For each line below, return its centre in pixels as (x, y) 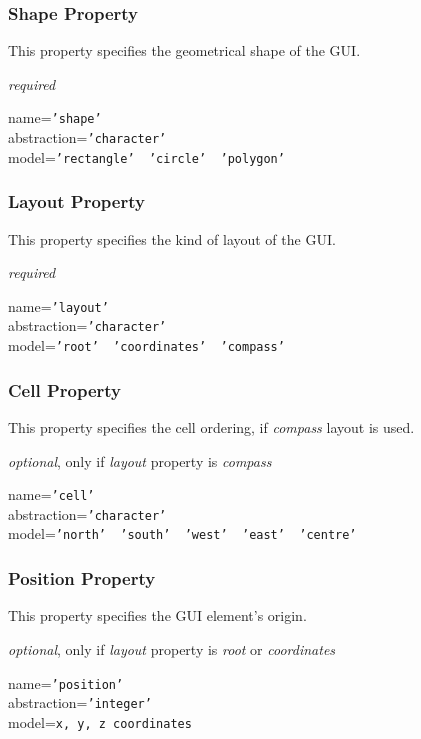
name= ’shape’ (55, 117)
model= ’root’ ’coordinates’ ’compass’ (146, 345)
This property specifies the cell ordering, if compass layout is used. (211, 426)
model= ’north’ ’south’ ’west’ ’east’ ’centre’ (182, 533)
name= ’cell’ (51, 494)
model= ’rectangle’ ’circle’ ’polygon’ (146, 156)
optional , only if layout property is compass (140, 460)
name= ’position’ (66, 682)
